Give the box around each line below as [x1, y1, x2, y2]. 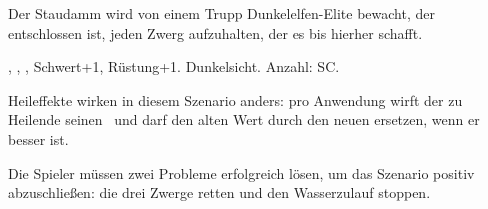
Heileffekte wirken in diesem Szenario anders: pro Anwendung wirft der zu [8, 89, 463, 110]
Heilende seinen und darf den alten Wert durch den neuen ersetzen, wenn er [8, 109, 480, 130]
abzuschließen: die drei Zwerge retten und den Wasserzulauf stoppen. [8, 182, 431, 203]
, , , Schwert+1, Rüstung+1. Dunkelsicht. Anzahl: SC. [8, 56, 340, 77]
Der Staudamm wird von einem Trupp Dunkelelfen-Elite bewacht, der [8, 3, 435, 23]
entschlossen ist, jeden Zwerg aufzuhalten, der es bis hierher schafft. [8, 22, 423, 43]
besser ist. [8, 128, 69, 149]
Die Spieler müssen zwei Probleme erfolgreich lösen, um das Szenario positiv [8, 162, 475, 183]
